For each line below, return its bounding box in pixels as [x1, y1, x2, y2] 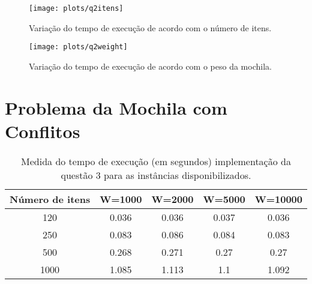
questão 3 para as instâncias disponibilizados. [61, 168, 251, 182]
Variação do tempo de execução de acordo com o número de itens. [29, 21, 272, 34]
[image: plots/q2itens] [29, 4, 124, 13]
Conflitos [5, 118, 80, 143]
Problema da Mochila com [5, 95, 227, 119]
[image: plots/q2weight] [29, 43, 128, 52]
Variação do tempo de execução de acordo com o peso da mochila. [29, 59, 272, 72]
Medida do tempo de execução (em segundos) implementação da [21, 154, 291, 168]
